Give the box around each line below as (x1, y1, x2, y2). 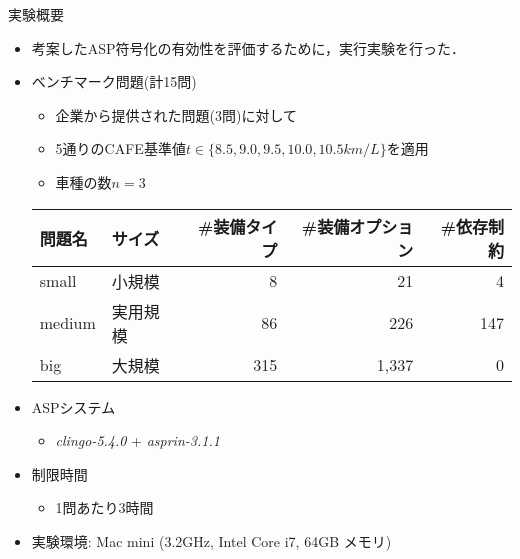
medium (39, 311, 96, 335)
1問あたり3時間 (55, 497, 154, 518)
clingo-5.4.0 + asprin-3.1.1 (55, 430, 220, 451)
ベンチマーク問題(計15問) (31, 71, 197, 92)
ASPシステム (31, 396, 116, 417)
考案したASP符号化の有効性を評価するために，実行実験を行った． (31, 37, 465, 58)
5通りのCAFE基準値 (55, 138, 186, 159)
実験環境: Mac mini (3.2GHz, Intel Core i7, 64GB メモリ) (31, 530, 392, 551)
